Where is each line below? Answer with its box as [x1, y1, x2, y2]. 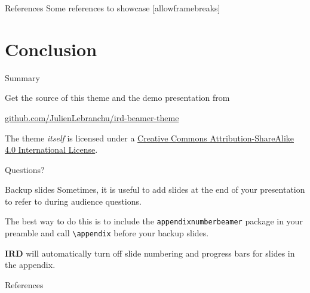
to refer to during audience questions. [5, 195, 142, 207]
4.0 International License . [5, 143, 98, 156]
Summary [5, 71, 40, 84]
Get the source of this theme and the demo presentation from [5, 91, 230, 104]
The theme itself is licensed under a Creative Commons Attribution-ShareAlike [5, 131, 294, 144]
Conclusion [5, 36, 97, 61]
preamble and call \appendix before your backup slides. [5, 227, 209, 239]
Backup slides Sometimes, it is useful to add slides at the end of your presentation [5, 183, 305, 196]
